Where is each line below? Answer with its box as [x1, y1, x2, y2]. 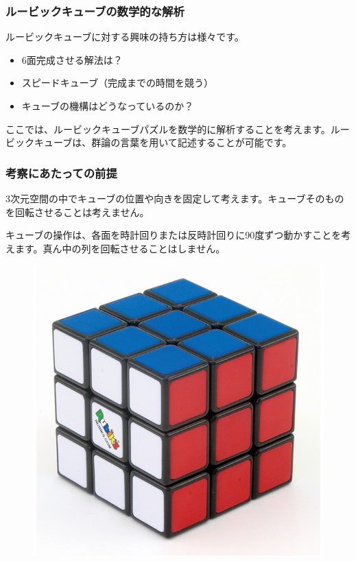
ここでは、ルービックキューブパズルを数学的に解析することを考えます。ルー [5, 121, 350, 136]
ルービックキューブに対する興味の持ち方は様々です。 [5, 29, 244, 44]
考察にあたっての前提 [5, 164, 117, 181]
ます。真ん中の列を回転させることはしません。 [14, 241, 226, 255]
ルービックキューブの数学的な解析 [5, 2, 185, 19]
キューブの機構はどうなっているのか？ [21, 99, 194, 112]
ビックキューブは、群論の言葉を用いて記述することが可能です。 [5, 135, 292, 150]
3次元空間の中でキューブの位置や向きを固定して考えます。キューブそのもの [5, 191, 344, 205]
